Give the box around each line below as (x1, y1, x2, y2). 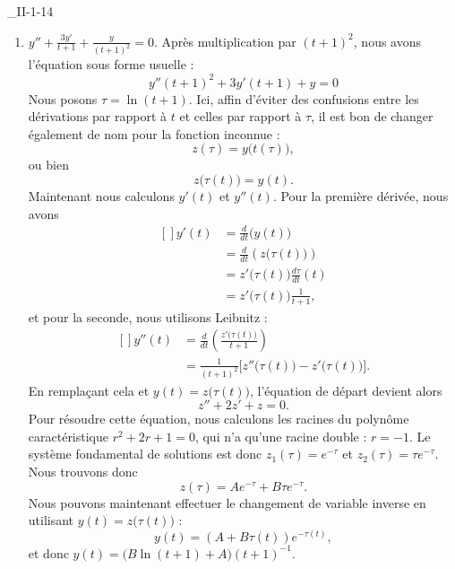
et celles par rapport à (179, 107, 302, 126)
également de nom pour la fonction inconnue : (28, 124, 280, 143)
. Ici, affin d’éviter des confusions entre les (188, 89, 419, 108)
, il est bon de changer (311, 107, 434, 126)
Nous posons (28, 89, 98, 108)
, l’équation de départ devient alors (250, 381, 442, 399)
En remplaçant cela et (28, 381, 150, 399)
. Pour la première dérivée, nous (272, 186, 449, 205)
